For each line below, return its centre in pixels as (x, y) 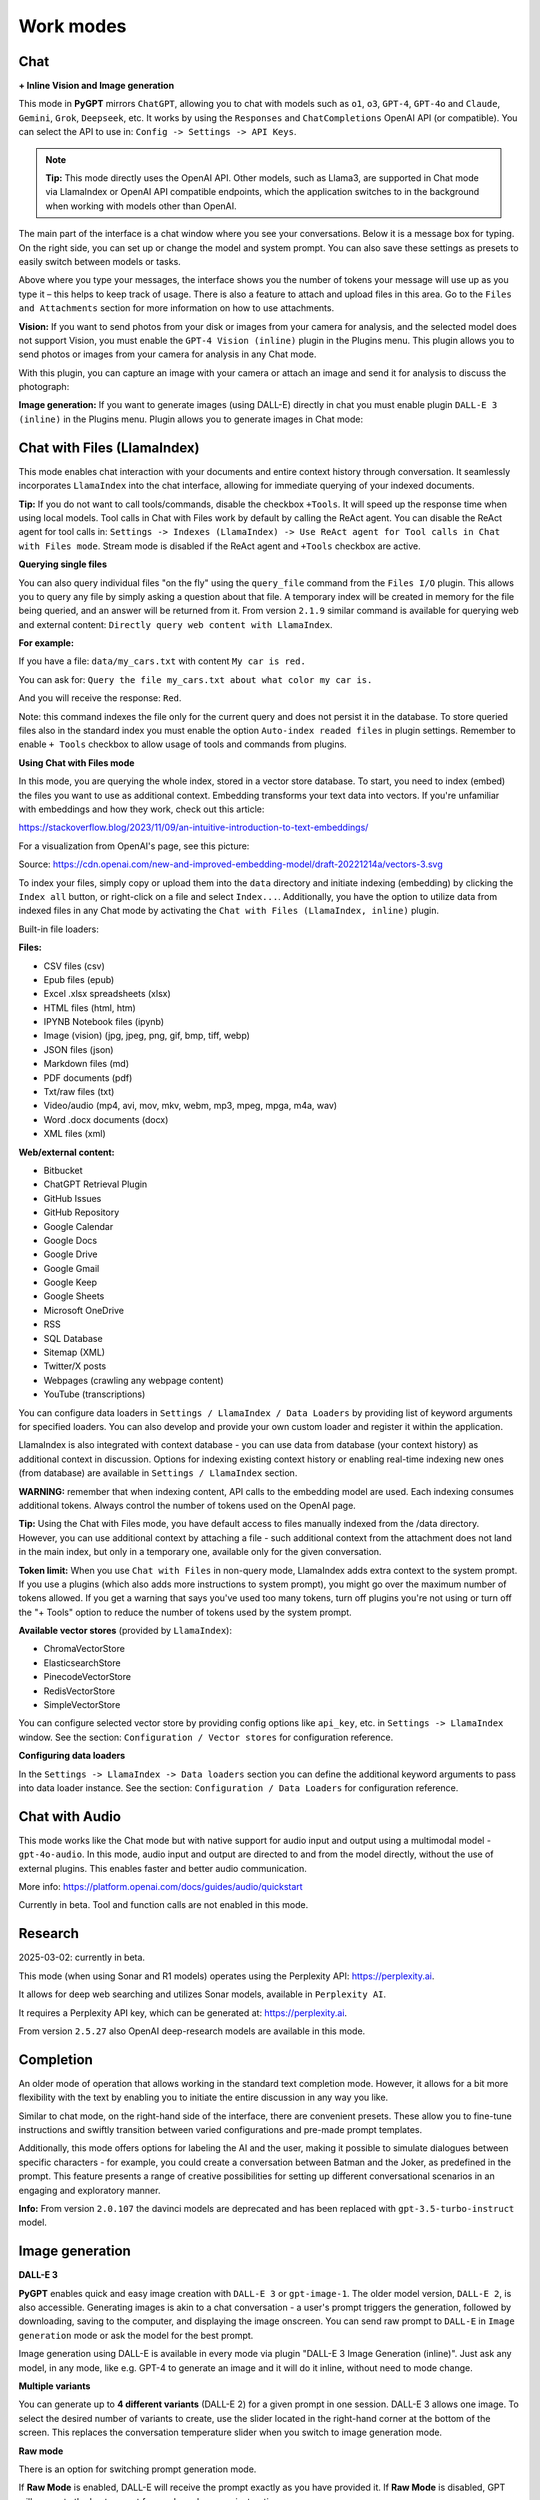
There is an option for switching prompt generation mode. (137, 2469)
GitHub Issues (72, 1198)
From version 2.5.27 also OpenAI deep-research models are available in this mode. (192, 2031)
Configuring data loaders (72, 1756)
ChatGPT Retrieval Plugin (95, 1184)
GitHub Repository (81, 1212)
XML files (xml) (75, 1134)
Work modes (72, 26)
